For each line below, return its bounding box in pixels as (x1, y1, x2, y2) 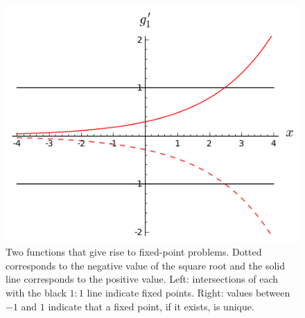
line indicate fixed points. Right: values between (87, 285, 290, 300)
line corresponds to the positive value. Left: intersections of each (6, 272, 279, 286)
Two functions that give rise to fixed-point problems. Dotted (6, 245, 262, 259)
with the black (6, 285, 67, 300)
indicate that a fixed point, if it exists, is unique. (48, 299, 254, 313)
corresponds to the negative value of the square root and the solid (6, 258, 285, 272)
